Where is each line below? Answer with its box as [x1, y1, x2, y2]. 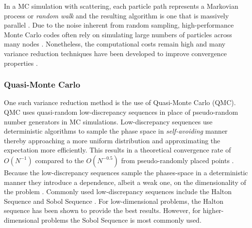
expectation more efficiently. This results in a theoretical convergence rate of [4, 145, 231, 155]
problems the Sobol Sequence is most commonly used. [41, 214, 202, 225]
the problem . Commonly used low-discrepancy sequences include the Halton [4, 186, 232, 197]
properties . [4, 58, 38, 68]
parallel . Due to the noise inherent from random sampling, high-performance [4, 20, 234, 30]
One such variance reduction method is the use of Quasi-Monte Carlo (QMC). [4, 97, 236, 107]
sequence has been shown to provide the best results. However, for [4, 205, 201, 215]
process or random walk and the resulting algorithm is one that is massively [4, 10, 229, 20]
